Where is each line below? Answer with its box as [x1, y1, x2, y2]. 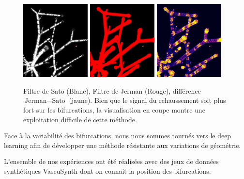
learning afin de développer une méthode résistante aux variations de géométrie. [4, 140, 241, 150]
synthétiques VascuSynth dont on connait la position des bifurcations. [4, 165, 211, 176]
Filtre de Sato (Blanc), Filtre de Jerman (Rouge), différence [23, 85, 201, 96]
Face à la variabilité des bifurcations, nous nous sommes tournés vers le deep [4, 130, 231, 141]
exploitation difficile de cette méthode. [23, 114, 137, 124]
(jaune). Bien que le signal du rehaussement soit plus [69, 95, 226, 105]
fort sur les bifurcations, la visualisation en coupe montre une [23, 104, 205, 114]
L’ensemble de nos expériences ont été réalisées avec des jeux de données [4, 156, 219, 166]
